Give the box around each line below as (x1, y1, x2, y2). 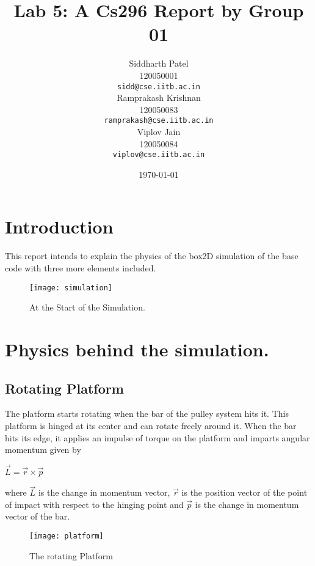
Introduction (5, 214, 114, 239)
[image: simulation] (29, 283, 113, 292)
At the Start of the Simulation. (29, 301, 145, 314)
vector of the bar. (5, 510, 70, 523)
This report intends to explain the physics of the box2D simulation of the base (5, 249, 299, 262)
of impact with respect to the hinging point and (5, 498, 184, 510)
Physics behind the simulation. (5, 337, 269, 361)
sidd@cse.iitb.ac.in (117, 82, 201, 91)
